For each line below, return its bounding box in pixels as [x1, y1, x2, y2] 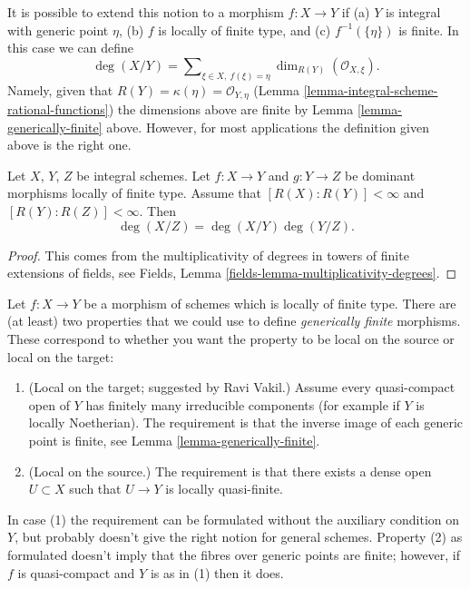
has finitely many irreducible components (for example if [85, 395, 400, 414]
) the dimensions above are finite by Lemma [108, 100, 354, 119]
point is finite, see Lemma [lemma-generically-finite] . [28, 431, 320, 449]
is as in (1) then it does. [150, 563, 284, 582]
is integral [386, 3, 441, 21]
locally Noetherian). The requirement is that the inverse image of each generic [28, 413, 464, 432]
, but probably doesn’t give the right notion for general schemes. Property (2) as [15, 527, 463, 546]
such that [69, 479, 122, 498]
